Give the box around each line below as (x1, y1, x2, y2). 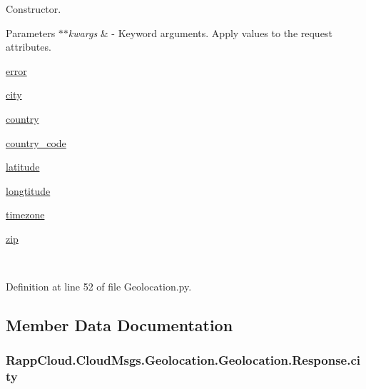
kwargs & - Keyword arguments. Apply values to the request (68, 25, 332, 40)
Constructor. (6, 1, 61, 16)
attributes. (6, 39, 51, 54)
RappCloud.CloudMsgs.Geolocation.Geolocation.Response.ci (6, 351, 360, 369)
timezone (6, 207, 45, 222)
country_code (6, 135, 66, 150)
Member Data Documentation (6, 314, 233, 336)
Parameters (6, 25, 56, 40)
